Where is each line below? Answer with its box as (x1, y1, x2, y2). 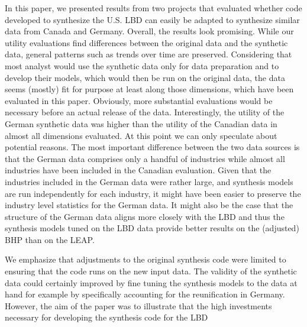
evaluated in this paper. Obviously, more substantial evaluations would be (5, 94, 273, 106)
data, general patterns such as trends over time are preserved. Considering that (5, 48, 292, 60)
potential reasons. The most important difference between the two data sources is (5, 141, 300, 153)
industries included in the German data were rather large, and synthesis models (5, 175, 293, 187)
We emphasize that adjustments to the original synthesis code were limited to (5, 253, 286, 266)
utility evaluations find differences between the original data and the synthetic (5, 36, 288, 48)
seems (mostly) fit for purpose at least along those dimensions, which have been (5, 83, 294, 95)
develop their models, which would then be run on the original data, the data (5, 71, 285, 83)
